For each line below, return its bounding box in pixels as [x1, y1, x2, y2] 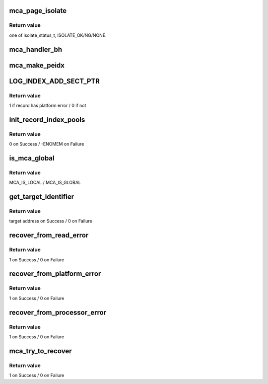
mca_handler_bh [9, 45, 62, 54]
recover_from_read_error [9, 231, 89, 239]
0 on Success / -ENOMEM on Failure [9, 141, 84, 147]
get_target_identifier [9, 193, 74, 201]
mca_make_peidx [9, 61, 65, 70]
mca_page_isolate [9, 6, 67, 15]
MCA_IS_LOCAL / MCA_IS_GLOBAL [9, 179, 81, 186]
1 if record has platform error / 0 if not [9, 102, 86, 108]
